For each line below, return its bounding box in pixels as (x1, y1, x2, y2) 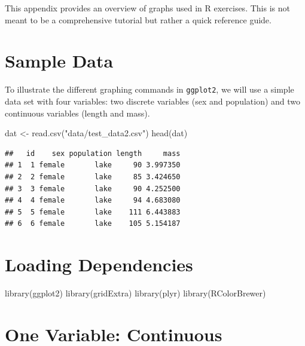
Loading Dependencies (5, 252, 193, 277)
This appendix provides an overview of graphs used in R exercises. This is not (5, 2, 290, 14)
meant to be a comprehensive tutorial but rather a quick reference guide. (5, 13, 272, 26)
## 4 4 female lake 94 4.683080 (5, 196, 181, 205)
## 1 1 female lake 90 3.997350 (5, 161, 181, 170)
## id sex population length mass (5, 149, 181, 158)
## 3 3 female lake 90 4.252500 (5, 184, 181, 193)
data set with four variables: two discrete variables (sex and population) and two (5, 94, 301, 107)
